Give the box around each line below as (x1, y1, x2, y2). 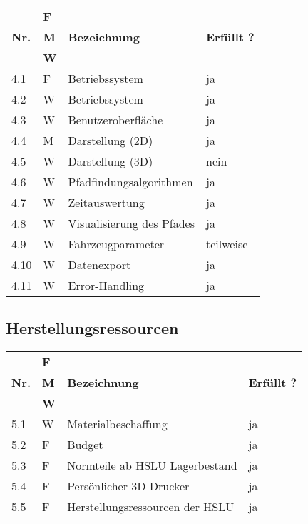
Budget (67, 436, 103, 453)
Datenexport (68, 256, 131, 273)
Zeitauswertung (68, 194, 145, 211)
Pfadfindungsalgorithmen (68, 173, 193, 190)
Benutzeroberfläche (68, 111, 163, 128)
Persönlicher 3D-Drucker (67, 478, 190, 495)
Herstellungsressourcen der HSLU (67, 498, 235, 515)
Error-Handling (68, 277, 145, 293)
